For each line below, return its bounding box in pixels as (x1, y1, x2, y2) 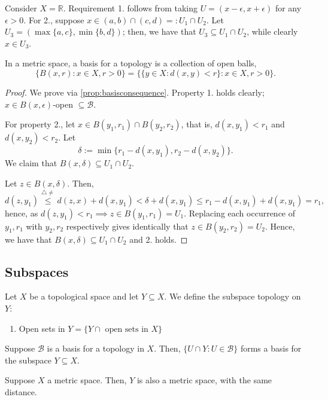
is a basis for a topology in (47, 342, 144, 355)
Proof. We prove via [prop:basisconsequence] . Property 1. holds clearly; (5, 86, 265, 98)
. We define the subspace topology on (164, 290, 301, 303)
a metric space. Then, (47, 374, 127, 386)
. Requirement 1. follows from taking (63, 2, 198, 14)
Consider (5, 2, 37, 14)
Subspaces (5, 262, 69, 280)
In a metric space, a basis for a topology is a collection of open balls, (5, 57, 257, 69)
